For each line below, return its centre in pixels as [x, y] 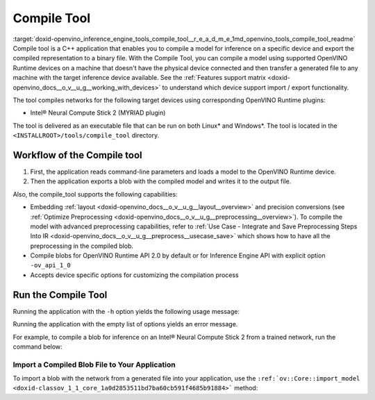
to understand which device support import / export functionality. [256, 87]
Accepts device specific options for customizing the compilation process [134, 275]
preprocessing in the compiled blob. [82, 246]
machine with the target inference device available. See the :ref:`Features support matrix [140, 78]
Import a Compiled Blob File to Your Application [94, 365]
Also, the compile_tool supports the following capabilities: [95, 194]
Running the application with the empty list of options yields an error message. [125, 324]
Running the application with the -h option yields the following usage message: [126, 311]
